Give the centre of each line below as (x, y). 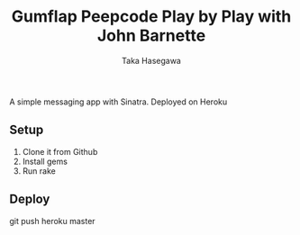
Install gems (45, 161)
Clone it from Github (60, 151)
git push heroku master (53, 221)
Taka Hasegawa (151, 60)
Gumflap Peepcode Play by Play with (151, 17)
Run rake (39, 171)
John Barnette (151, 36)
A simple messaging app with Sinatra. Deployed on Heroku (118, 102)
